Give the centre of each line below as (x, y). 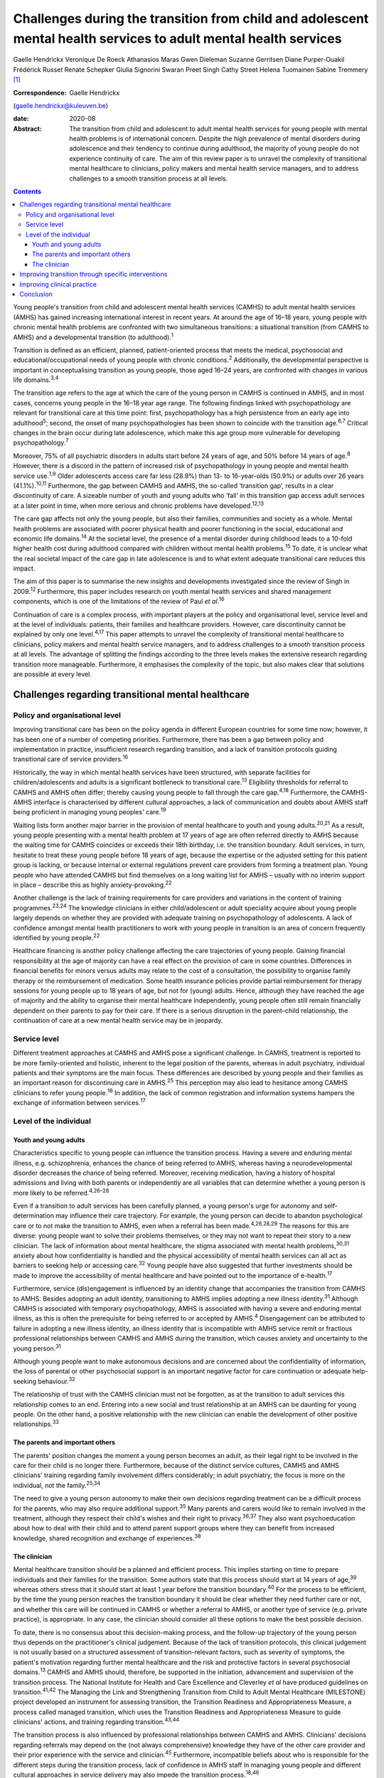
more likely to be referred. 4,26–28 (61, 1192)
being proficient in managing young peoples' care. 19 (90, 811)
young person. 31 (37, 1348)
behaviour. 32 (57, 1381)
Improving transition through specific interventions (94, 275)
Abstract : (27, 129)
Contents (27, 191)
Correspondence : (40, 92)
